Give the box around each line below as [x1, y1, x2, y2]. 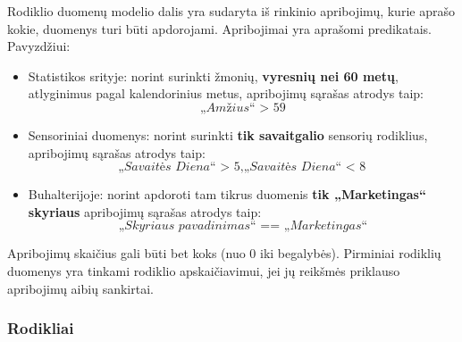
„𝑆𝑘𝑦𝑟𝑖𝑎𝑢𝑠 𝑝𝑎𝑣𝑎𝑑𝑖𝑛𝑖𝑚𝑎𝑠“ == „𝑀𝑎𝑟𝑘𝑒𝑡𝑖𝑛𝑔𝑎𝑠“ [118, 220, 368, 233]
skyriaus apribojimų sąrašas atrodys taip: [28, 202, 262, 221]
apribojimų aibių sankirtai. [7, 279, 154, 297]
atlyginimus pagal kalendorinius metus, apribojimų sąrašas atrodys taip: [28, 84, 424, 103]
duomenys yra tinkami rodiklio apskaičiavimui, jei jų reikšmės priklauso [7, 261, 400, 279]
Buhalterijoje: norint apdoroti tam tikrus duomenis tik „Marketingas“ [28, 185, 426, 204]
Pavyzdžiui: [7, 37, 71, 55]
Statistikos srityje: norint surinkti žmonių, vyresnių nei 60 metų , [28, 66, 399, 85]
